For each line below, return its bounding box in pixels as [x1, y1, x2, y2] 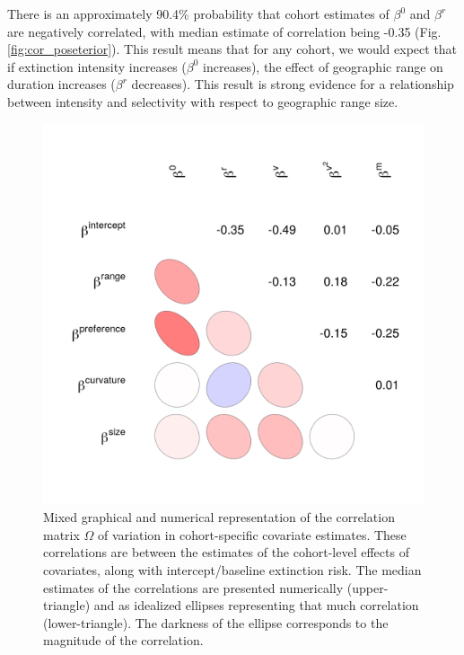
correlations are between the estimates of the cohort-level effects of [43, 543, 409, 562]
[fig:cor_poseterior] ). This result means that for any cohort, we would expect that [7, 40, 458, 58]
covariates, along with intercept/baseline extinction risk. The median [43, 560, 422, 579]
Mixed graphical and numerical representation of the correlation [43, 508, 395, 527]
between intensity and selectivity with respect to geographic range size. [7, 92, 398, 111]
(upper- [346, 578, 389, 597]
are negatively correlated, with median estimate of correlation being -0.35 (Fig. [7, 22, 442, 40]
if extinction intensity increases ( [7, 57, 187, 75]
